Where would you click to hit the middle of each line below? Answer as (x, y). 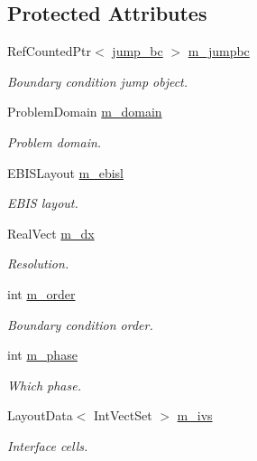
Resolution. (38, 263)
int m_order (41, 293)
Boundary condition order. (80, 324)
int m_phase (42, 355)
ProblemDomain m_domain (85, 112)
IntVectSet (123, 415)
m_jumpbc (219, 51)
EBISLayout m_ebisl (66, 172)
